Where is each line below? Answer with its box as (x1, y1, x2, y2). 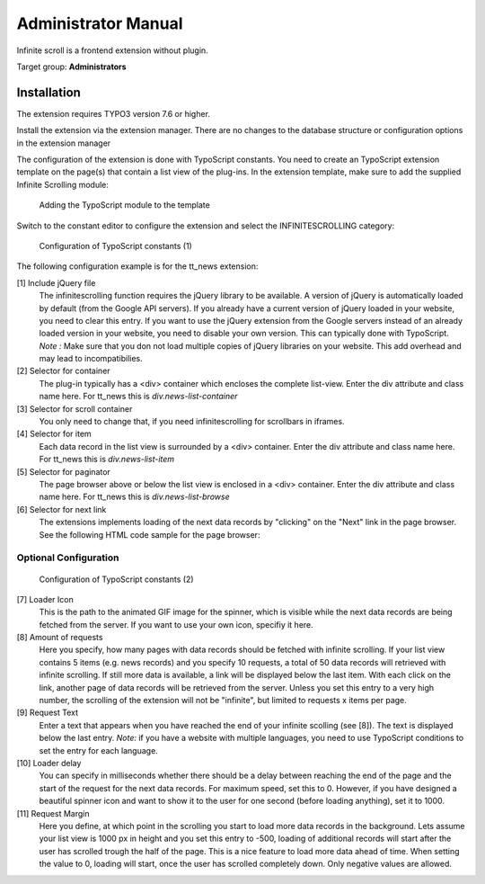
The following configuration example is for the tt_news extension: (16, 261, 259, 272)
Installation (16, 85, 81, 100)
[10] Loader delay (16, 757, 82, 768)
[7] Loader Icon (16, 594, 74, 604)
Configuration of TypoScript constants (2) (39, 574, 194, 585)
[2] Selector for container (16, 365, 111, 377)
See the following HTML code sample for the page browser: (39, 529, 260, 540)
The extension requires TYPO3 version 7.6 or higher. (16, 108, 211, 119)
